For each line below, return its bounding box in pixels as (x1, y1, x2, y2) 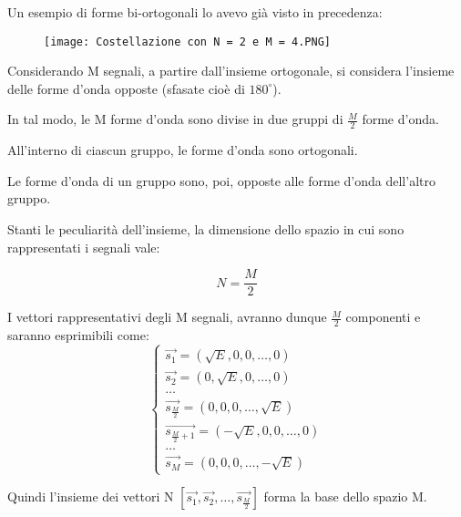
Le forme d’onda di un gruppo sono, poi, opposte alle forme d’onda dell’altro (7, 171, 435, 190)
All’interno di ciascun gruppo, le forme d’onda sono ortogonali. (7, 140, 358, 160)
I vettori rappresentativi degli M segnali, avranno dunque (7, 307, 327, 326)
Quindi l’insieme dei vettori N (7, 487, 174, 506)
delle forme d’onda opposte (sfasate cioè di (7, 78, 245, 98)
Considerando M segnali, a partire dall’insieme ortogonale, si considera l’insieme (7, 61, 455, 80)
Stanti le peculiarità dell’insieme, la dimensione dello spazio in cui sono (7, 220, 405, 239)
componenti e (345, 307, 421, 326)
